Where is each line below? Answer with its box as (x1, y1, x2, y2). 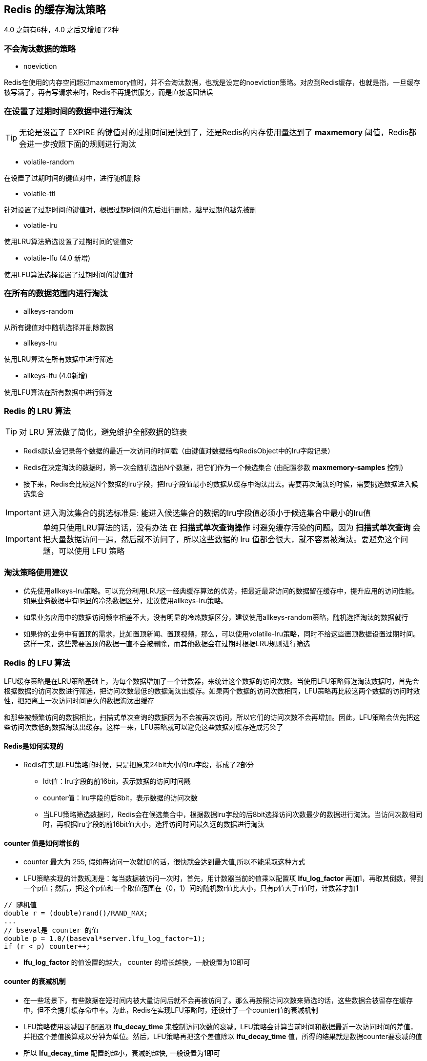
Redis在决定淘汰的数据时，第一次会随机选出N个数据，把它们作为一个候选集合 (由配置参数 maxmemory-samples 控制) (23, 463, 404, 472)
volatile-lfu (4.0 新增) (23, 253, 91, 262)
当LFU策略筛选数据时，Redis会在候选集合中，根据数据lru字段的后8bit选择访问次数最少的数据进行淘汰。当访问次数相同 (43, 810, 423, 819)
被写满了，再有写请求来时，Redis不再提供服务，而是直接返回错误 (4, 88, 213, 97)
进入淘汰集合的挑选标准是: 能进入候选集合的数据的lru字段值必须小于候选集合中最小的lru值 (42, 508, 371, 518)
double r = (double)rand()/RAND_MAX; (4, 909, 148, 918)
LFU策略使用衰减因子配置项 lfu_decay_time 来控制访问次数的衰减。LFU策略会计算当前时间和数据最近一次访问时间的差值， (23, 1022, 417, 1031)
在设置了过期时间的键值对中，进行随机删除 (4, 173, 141, 182)
